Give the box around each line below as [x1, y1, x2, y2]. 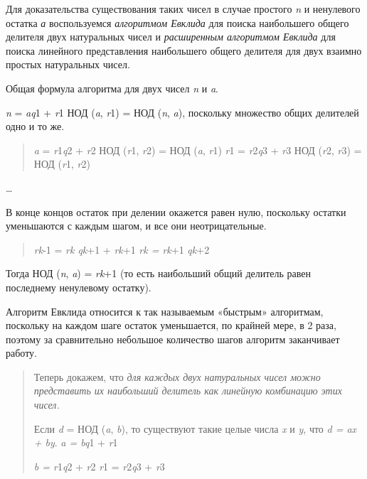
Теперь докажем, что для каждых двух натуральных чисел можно [33, 369, 321, 384]
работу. [6, 345, 37, 360]
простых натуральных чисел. [6, 57, 130, 72]
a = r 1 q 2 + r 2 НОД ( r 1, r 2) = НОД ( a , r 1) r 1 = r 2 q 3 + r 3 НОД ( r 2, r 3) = [33, 142, 362, 157]
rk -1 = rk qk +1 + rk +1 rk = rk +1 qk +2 [33, 242, 210, 257]
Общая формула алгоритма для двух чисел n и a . [6, 80, 218, 95]
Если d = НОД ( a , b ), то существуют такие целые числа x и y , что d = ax [33, 421, 357, 436]
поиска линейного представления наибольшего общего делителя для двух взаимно [6, 43, 362, 58]
